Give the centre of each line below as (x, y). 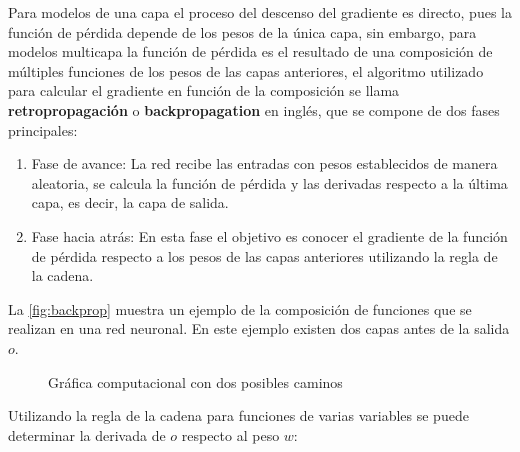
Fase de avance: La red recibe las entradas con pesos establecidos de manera (264, 163)
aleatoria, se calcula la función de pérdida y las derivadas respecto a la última (269, 182)
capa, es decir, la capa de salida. (130, 202)
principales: (43, 129)
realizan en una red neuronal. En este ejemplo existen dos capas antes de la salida (259, 328)
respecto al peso (230, 434)
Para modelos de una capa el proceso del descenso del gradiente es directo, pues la (260, 12)
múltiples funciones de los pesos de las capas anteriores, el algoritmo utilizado (246, 70)
